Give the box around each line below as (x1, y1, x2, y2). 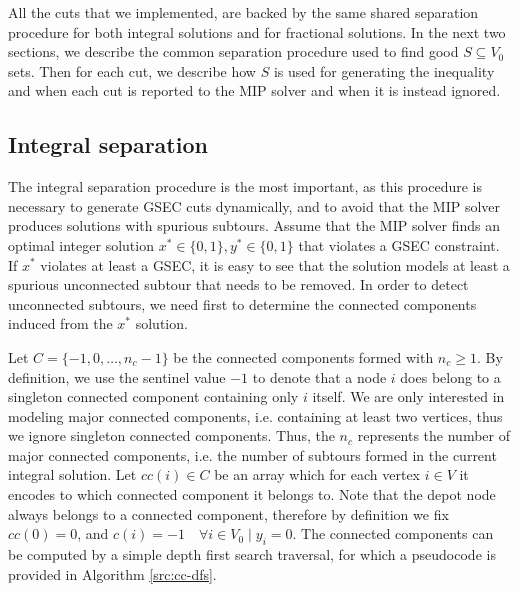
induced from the (8, 313, 113, 334)
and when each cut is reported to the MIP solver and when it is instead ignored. (8, 80, 501, 101)
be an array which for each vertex (214, 464, 421, 485)
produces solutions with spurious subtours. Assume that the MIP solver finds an (8, 215, 500, 236)
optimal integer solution (8, 234, 154, 255)
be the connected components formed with (173, 346, 434, 367)
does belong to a (400, 366, 501, 387)
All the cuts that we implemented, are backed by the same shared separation (8, 2, 479, 22)
